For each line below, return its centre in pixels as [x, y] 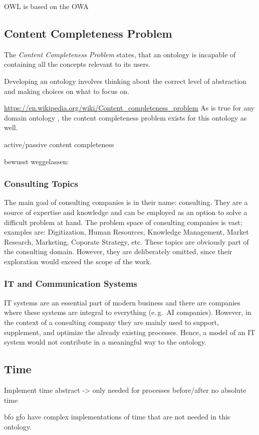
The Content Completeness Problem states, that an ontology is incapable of [120, 54]
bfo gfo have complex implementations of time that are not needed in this [117, 417]
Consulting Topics [41, 184]
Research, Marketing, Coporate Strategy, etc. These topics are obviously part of [126, 241]
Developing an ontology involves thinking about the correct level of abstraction [125, 81]
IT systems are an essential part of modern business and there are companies [122, 302]
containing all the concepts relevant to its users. [77, 64]
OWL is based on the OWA [46, 6]
